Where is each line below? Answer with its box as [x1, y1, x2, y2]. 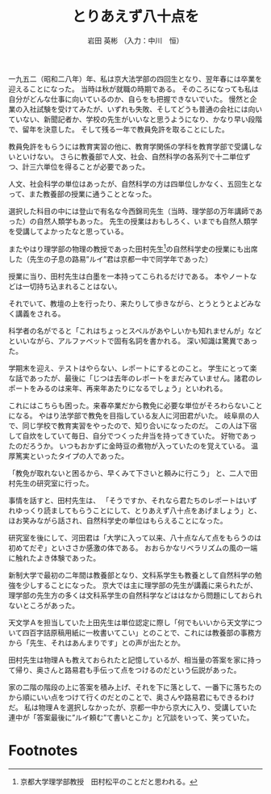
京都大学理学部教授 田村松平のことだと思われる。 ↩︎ [19, 776, 198, 786]
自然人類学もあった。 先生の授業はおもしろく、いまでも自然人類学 [35, 216, 258, 226]
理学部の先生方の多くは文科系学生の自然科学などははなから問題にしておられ [8, 590, 263, 600]
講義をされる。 [15, 309, 65, 318]
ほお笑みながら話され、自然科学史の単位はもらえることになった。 [8, 515, 227, 525]
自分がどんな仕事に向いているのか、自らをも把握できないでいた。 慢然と [8, 94, 250, 103]
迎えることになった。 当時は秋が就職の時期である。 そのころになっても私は [8, 84, 259, 94]
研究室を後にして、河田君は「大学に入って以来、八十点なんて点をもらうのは [8, 532, 262, 542]
